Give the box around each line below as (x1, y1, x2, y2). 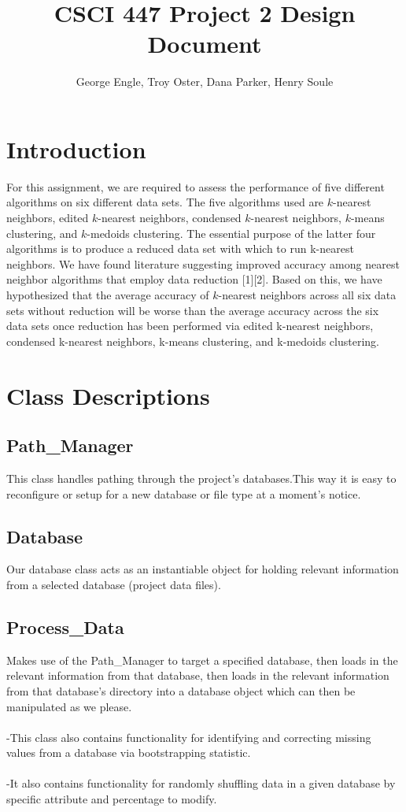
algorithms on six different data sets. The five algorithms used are (6, 194, 324, 210)
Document (147, 28, 262, 60)
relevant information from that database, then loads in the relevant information (6, 667, 389, 684)
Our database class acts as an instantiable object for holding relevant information (6, 561, 399, 577)
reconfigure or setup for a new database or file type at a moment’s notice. (6, 485, 361, 502)
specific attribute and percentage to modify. (6, 791, 217, 807)
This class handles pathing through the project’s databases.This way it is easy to (6, 469, 397, 486)
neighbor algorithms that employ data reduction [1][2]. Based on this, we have (6, 271, 382, 287)
